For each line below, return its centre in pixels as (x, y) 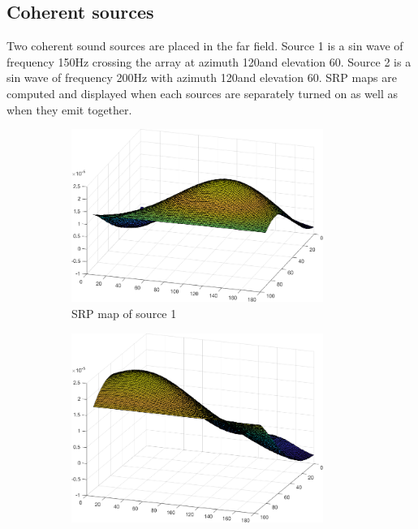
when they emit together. (69, 109)
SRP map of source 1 (124, 314)
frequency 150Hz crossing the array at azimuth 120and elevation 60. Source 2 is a (209, 61)
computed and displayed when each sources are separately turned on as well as (203, 93)
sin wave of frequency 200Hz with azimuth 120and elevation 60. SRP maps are (202, 77)
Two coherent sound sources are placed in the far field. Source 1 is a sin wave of (205, 46)
